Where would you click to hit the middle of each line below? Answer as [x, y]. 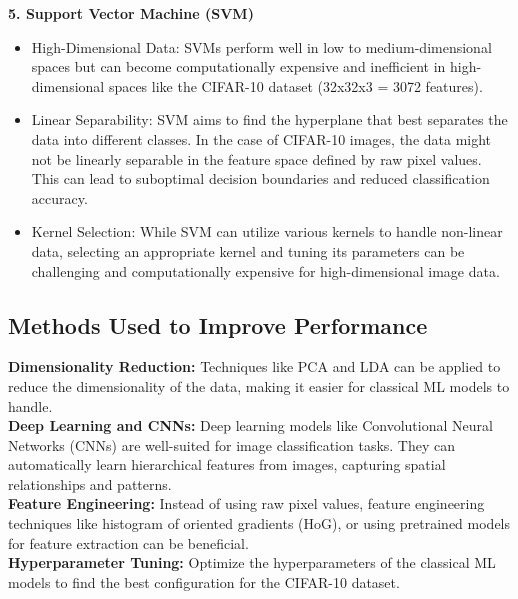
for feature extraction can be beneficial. [128, 542]
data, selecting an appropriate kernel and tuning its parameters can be [248, 250]
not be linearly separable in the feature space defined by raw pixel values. [256, 158]
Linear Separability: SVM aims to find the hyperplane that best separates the [269, 119]
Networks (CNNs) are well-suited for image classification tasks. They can [232, 444]
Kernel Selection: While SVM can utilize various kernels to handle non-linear [267, 231]
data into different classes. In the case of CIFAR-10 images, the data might [261, 138]
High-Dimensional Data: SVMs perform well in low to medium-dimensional [261, 46]
